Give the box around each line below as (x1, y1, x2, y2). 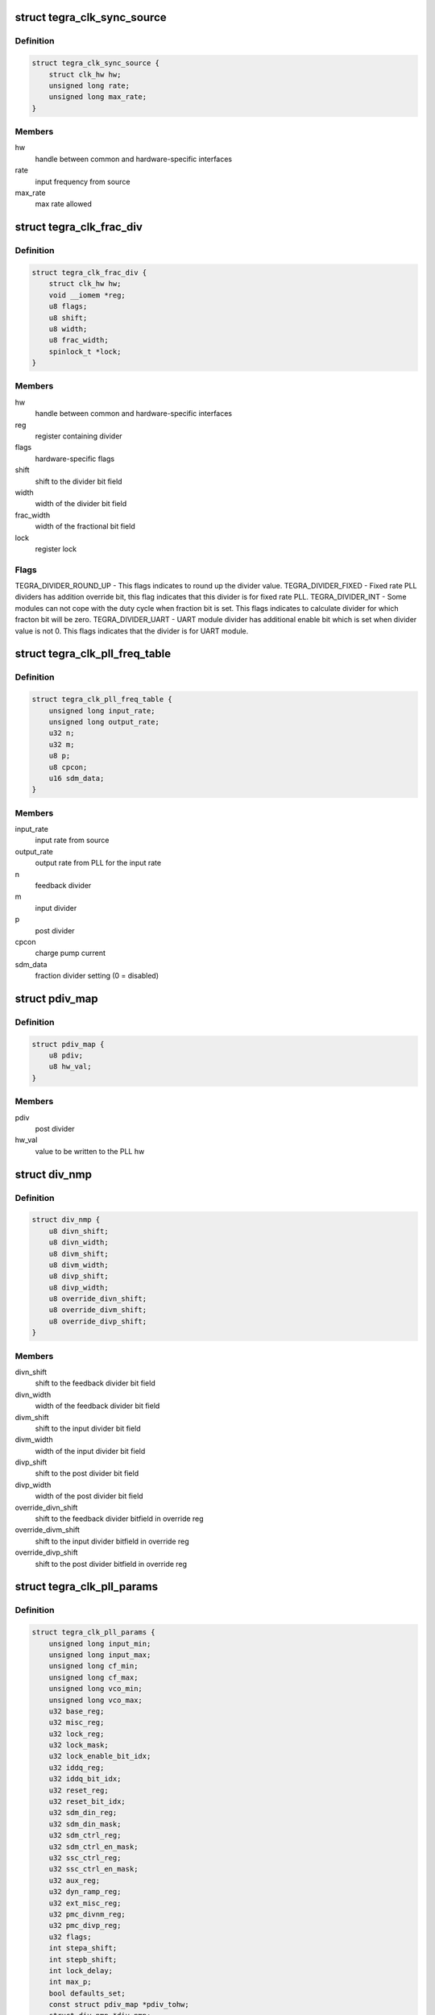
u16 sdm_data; (48, 774, 105, 783)
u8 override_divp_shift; (48, 1316, 147, 1326)
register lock (35, 544, 77, 554)
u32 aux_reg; (48, 1876, 101, 1885)
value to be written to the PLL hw (35, 1146, 145, 1156)
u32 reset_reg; (48, 1785, 109, 1795)
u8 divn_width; (48, 1238, 109, 1247)
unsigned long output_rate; (48, 717, 160, 726)
